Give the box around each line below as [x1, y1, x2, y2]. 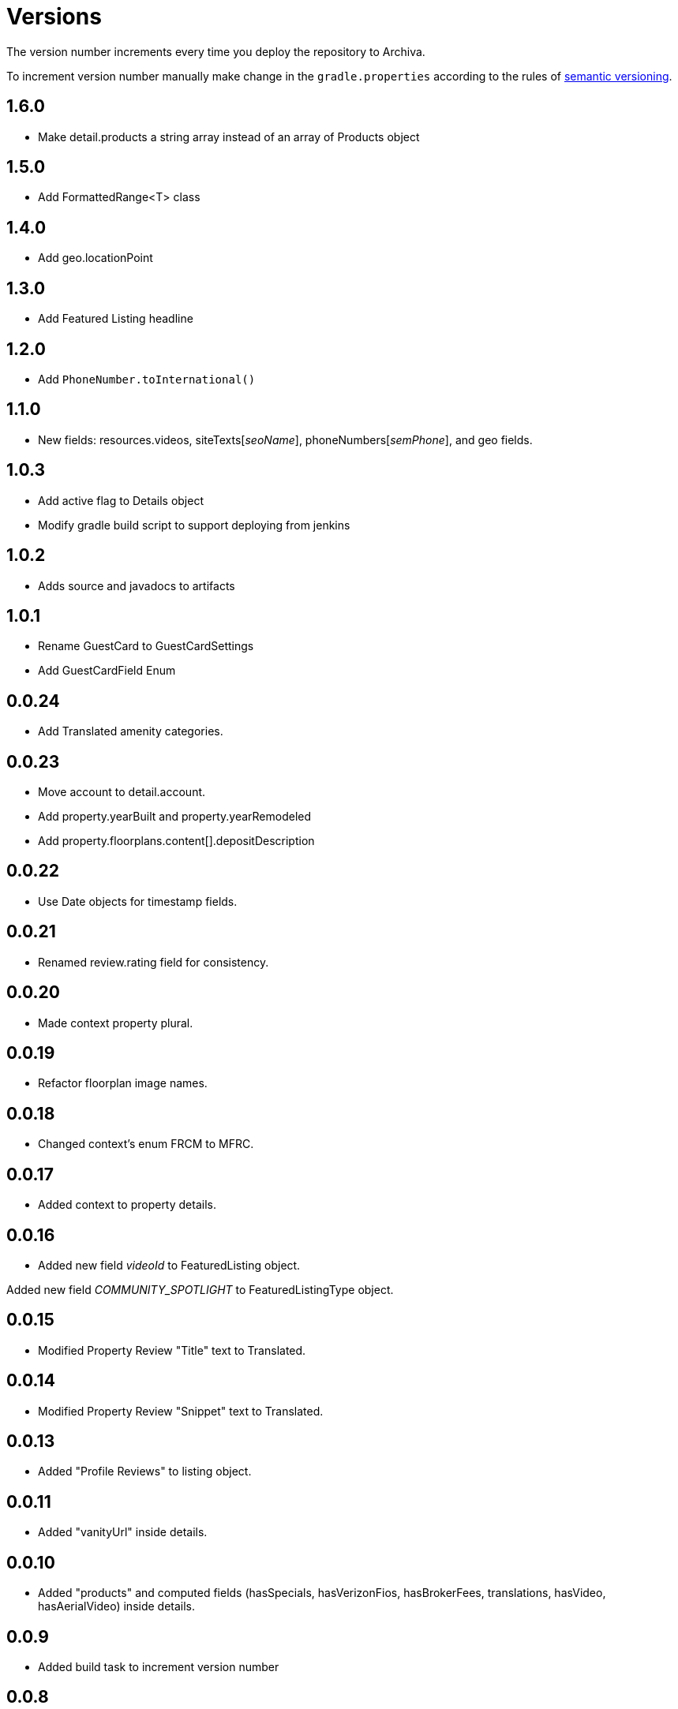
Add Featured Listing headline [38, 312, 193, 326]
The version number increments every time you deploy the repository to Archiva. [6, 44, 425, 58]
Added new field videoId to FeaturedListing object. [38, 1258, 301, 1272]
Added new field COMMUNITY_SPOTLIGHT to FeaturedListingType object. [6, 1282, 394, 1296]
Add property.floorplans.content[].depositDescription [38, 834, 315, 848]
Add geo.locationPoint [38, 251, 153, 265]
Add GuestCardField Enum [38, 664, 176, 678]
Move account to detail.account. [38, 785, 206, 799]
